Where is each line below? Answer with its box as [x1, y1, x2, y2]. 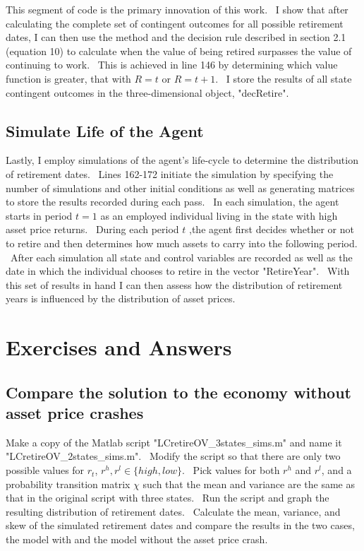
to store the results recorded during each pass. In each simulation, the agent [6, 194, 339, 209]
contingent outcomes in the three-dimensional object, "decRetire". [6, 85, 289, 100]
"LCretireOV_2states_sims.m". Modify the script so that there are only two [6, 449, 341, 463]
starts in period [6, 208, 73, 223]
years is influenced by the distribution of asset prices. [6, 291, 236, 306]
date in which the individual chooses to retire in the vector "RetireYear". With [6, 263, 350, 278]
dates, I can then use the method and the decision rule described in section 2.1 [6, 30, 346, 45]
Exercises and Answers [6, 333, 232, 362]
